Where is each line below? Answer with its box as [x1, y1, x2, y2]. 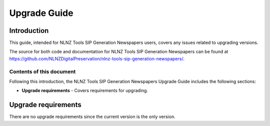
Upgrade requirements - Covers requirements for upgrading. [21, 88, 148, 94]
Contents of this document [9, 68, 76, 75]
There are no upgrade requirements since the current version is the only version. [9, 114, 175, 120]
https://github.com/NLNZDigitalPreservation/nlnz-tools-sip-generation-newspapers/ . [9, 55, 184, 62]
